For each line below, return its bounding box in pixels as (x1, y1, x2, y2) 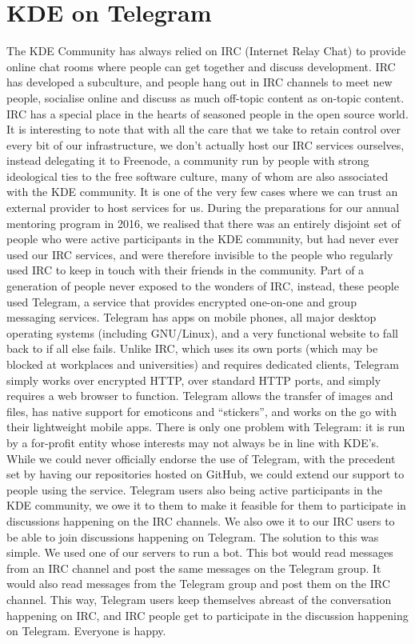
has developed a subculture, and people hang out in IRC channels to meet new (6, 74, 393, 90)
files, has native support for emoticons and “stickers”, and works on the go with (6, 402, 397, 419)
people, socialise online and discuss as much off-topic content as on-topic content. (6, 89, 405, 106)
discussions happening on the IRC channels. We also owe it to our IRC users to (6, 512, 395, 529)
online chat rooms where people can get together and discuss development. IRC (6, 58, 396, 74)
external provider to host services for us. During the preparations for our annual (6, 199, 400, 216)
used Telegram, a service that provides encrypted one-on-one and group (6, 293, 357, 310)
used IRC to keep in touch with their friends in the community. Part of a (6, 262, 365, 278)
